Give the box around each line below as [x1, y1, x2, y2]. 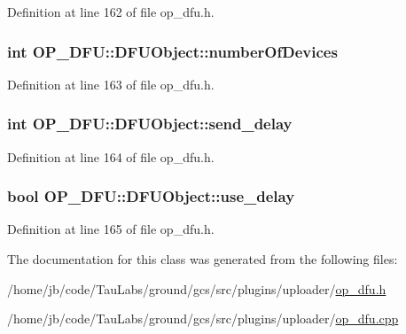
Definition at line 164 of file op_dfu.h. [7, 147, 215, 166]
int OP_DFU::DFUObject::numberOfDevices [7, 40, 338, 62]
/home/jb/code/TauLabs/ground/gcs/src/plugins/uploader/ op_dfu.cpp [7, 309, 399, 328]
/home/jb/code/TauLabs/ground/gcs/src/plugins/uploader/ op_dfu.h [7, 279, 386, 298]
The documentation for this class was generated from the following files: [7, 250, 398, 268]
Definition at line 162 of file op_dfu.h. [7, 3, 215, 20]
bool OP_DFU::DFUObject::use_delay [7, 185, 295, 207]
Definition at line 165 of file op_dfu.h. [7, 220, 215, 238]
